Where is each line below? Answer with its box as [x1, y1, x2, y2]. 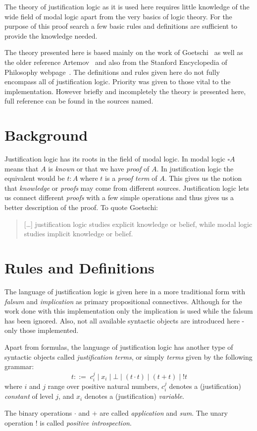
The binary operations [4, 407, 72, 418]
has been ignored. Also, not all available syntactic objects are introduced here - [4, 315, 245, 325]
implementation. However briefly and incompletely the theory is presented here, [4, 86, 246, 96]
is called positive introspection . [40, 417, 132, 428]
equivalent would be [4, 173, 65, 183]
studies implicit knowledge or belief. [24, 228, 133, 239]
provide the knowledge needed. [4, 30, 98, 41]
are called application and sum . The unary [100, 407, 228, 418]
